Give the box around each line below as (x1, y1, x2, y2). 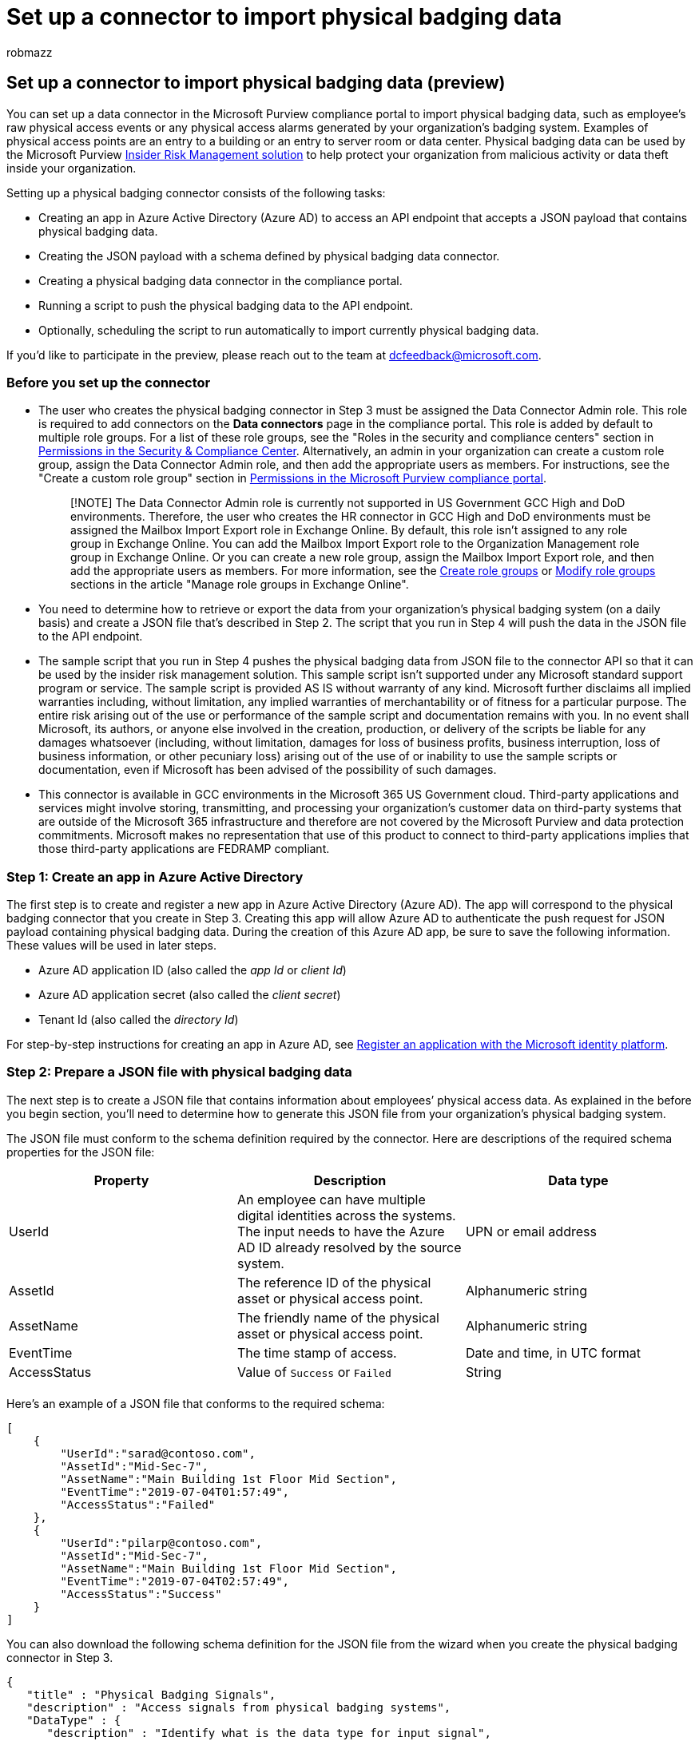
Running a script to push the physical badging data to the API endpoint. (38, 298, 413, 312)
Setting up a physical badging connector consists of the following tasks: (6, 185, 386, 200)
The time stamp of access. (236, 1344, 397, 1361)
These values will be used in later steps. (6, 938, 217, 953)
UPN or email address (465, 1223, 597, 1239)
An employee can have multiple (236, 1191, 426, 1208)
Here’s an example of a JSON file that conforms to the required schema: (6, 1396, 385, 1410)
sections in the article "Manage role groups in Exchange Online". (70, 577, 409, 592)
